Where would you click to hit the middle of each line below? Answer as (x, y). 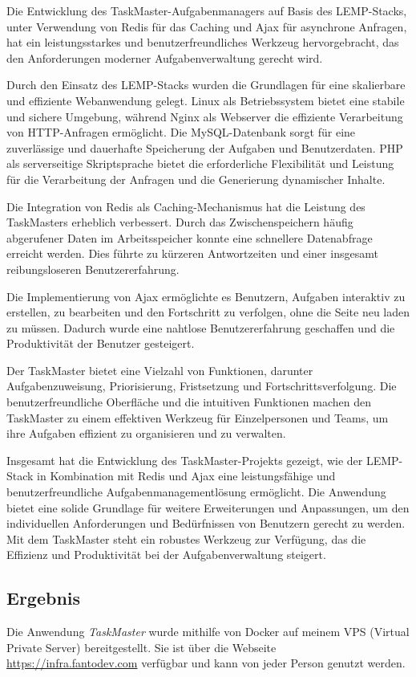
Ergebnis (44, 598)
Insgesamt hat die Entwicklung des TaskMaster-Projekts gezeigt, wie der (185, 460)
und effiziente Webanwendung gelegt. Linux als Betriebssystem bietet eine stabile (206, 100)
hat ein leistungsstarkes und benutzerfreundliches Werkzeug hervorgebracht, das (203, 42)
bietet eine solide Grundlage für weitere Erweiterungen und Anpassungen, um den (208, 507)
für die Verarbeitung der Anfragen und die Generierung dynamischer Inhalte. (196, 179)
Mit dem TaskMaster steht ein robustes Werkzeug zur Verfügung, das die (186, 538)
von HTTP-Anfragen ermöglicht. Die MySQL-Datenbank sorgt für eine (181, 132)
